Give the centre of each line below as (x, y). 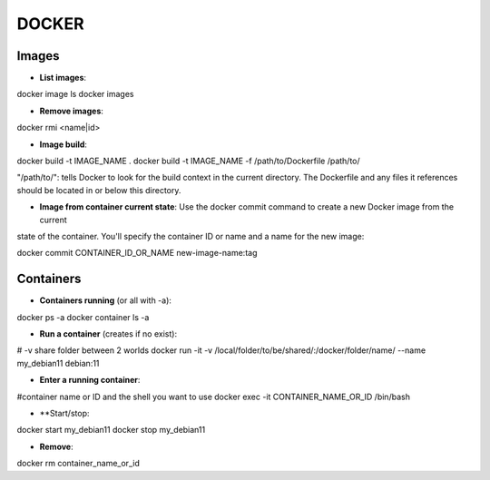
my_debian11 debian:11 (58, 363)
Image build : (64, 144)
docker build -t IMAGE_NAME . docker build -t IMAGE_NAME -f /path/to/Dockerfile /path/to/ (188, 161)
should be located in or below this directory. (99, 190)
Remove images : (72, 111)
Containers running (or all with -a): (106, 300)
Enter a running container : (90, 380)
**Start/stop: (64, 413)
